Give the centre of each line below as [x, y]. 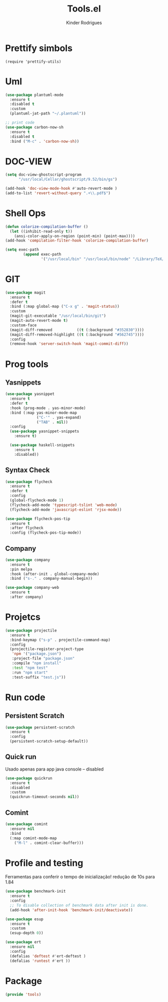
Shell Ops [25, 213]
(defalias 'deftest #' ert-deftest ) [48, 956]
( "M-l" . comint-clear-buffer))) [49, 843]
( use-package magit [25, 292]
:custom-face [23, 325]
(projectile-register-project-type [47, 649]
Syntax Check [27, 470]
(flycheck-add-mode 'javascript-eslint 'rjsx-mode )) [66, 510]
